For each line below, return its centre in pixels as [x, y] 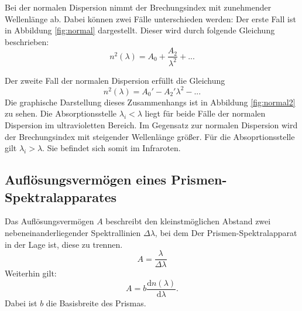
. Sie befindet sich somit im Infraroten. [111, 148]
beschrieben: [27, 41]
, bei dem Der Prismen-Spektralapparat [226, 233]
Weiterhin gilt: [31, 273]
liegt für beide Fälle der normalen [205, 113]
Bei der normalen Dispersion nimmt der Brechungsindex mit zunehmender [138, 7]
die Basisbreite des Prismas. [96, 303]
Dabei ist [21, 303]
